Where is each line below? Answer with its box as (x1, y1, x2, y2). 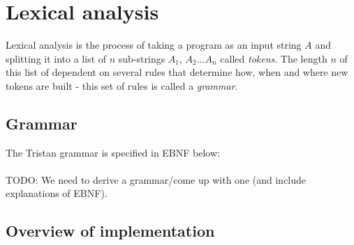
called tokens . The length (220, 51, 327, 65)
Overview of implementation (6, 220, 215, 242)
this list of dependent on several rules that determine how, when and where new (6, 65, 348, 79)
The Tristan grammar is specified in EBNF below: (6, 145, 220, 159)
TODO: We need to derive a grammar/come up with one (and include (6, 172, 307, 187)
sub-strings (118, 51, 165, 65)
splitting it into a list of (6, 51, 107, 65)
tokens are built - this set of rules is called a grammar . (6, 78, 238, 93)
